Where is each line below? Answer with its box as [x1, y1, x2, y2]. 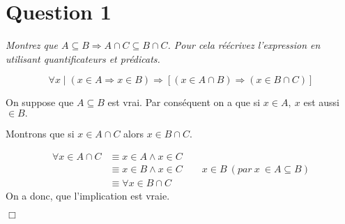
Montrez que [6, 38, 58, 52]
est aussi [303, 95, 339, 110]
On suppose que [6, 95, 74, 110]
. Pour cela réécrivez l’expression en [167, 38, 321, 52]
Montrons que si [6, 126, 75, 140]
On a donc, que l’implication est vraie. [6, 188, 170, 202]
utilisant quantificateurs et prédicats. [6, 51, 160, 66]
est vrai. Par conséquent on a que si [107, 95, 261, 110]
